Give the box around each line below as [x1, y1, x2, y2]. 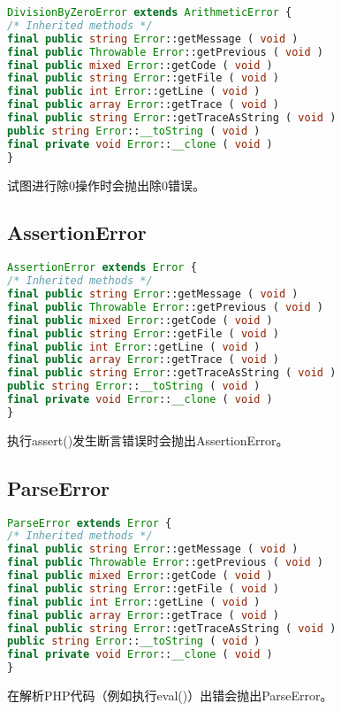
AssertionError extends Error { [7, 261, 197, 274]
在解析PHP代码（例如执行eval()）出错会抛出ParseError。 [7, 686, 333, 705]
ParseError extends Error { [7, 516, 172, 529]
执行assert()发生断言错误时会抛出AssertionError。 [7, 430, 289, 449]
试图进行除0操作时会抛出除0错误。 [7, 175, 205, 194]
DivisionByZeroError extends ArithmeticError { [7, 6, 292, 19]
